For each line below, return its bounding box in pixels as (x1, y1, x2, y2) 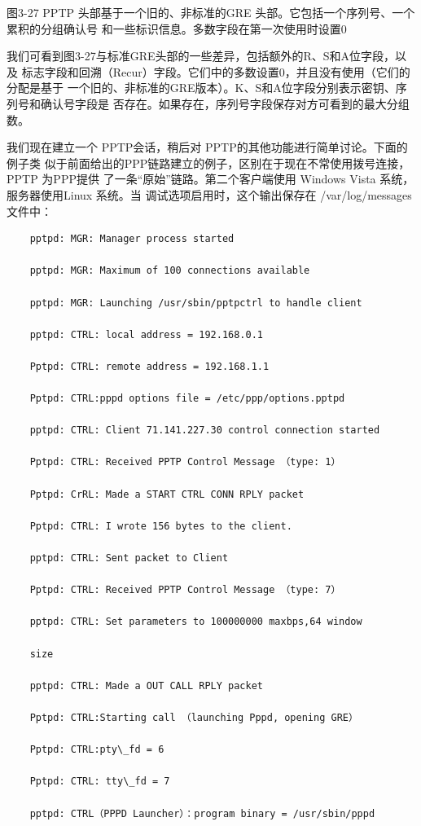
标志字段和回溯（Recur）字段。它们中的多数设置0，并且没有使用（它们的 (21, 63, 410, 80)
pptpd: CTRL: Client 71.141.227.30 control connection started (29, 424, 380, 437)
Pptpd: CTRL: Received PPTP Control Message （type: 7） (29, 584, 341, 596)
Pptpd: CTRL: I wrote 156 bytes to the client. (29, 520, 292, 532)
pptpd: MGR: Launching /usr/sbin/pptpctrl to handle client (29, 297, 362, 309)
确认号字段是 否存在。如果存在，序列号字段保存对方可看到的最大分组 (40, 94, 410, 112)
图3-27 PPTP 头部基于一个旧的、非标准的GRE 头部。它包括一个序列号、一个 (7, 4, 415, 20)
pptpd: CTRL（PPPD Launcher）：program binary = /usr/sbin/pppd (29, 807, 375, 819)
